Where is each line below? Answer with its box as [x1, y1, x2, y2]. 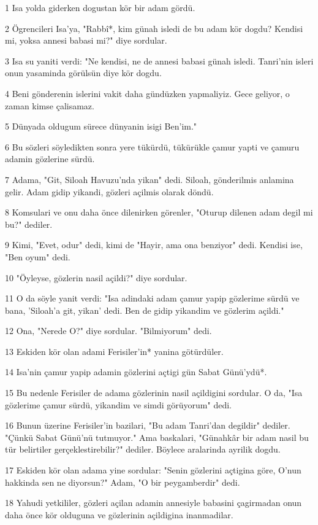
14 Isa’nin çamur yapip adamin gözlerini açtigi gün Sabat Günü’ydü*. [5, 365, 267, 378]
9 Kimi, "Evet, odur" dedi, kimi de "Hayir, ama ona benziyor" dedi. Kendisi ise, [5, 238, 303, 251]
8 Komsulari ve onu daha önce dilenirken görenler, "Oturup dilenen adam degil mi [5, 206, 313, 219]
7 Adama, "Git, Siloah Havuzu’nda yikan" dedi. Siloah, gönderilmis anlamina [5, 173, 294, 185]
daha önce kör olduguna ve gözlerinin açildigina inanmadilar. [5, 508, 233, 521]
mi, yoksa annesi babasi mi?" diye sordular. [5, 34, 167, 47]
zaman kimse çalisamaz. [5, 99, 94, 112]
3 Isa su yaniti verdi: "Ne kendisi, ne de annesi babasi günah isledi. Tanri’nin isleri [5, 54, 314, 67]
